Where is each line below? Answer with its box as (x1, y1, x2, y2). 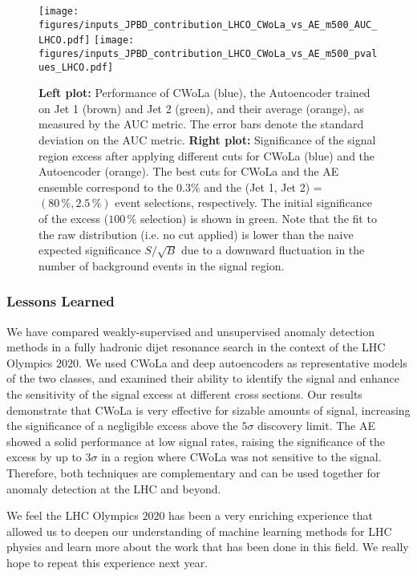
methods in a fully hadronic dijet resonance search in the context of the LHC (6, 339, 386, 355)
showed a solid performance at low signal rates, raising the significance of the (6, 432, 385, 449)
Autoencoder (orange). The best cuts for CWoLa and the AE (38, 163, 339, 180)
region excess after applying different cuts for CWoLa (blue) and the (38, 147, 375, 164)
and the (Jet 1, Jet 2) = (204, 178, 322, 195)
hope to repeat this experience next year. (6, 554, 208, 570)
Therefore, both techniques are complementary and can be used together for (6, 464, 381, 481)
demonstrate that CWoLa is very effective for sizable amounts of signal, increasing (6, 401, 411, 418)
